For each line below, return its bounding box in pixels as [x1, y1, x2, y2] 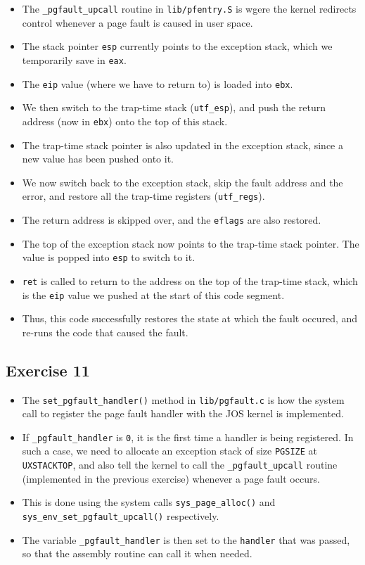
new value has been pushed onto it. [22, 151, 174, 166]
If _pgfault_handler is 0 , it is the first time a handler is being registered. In [22, 429, 354, 444]
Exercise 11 [6, 359, 90, 381]
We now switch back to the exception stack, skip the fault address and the [22, 174, 343, 189]
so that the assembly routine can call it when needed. [22, 546, 252, 561]
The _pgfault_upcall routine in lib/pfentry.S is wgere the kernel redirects [22, 1, 357, 15]
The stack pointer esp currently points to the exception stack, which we [22, 39, 333, 53]
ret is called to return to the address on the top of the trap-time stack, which [22, 273, 358, 288]
